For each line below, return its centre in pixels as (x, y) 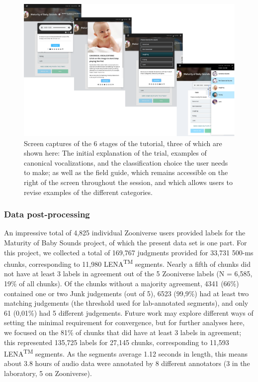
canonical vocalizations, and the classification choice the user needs (126, 162)
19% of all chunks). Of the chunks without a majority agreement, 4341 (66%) (122, 283)
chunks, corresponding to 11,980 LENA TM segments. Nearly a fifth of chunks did (128, 263)
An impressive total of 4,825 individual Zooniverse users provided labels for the (125, 233)
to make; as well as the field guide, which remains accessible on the (126, 172)
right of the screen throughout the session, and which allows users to (128, 182)
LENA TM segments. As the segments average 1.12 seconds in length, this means (126, 353)
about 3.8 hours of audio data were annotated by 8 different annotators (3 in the (127, 363)
